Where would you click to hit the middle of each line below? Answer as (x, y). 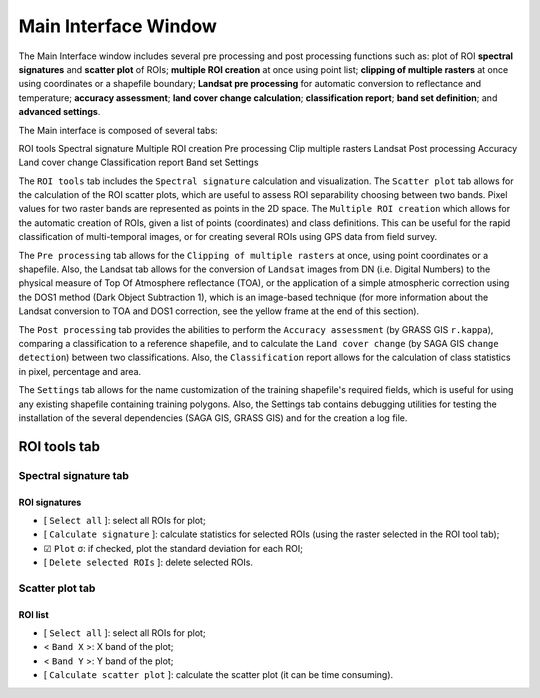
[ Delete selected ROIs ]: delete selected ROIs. (148, 562)
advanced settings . (59, 112)
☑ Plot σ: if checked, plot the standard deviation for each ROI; (173, 548)
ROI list (33, 614)
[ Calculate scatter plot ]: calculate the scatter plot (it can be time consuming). (218, 675)
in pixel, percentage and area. (80, 371)
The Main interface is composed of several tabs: (118, 130)
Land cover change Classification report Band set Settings (138, 162)
